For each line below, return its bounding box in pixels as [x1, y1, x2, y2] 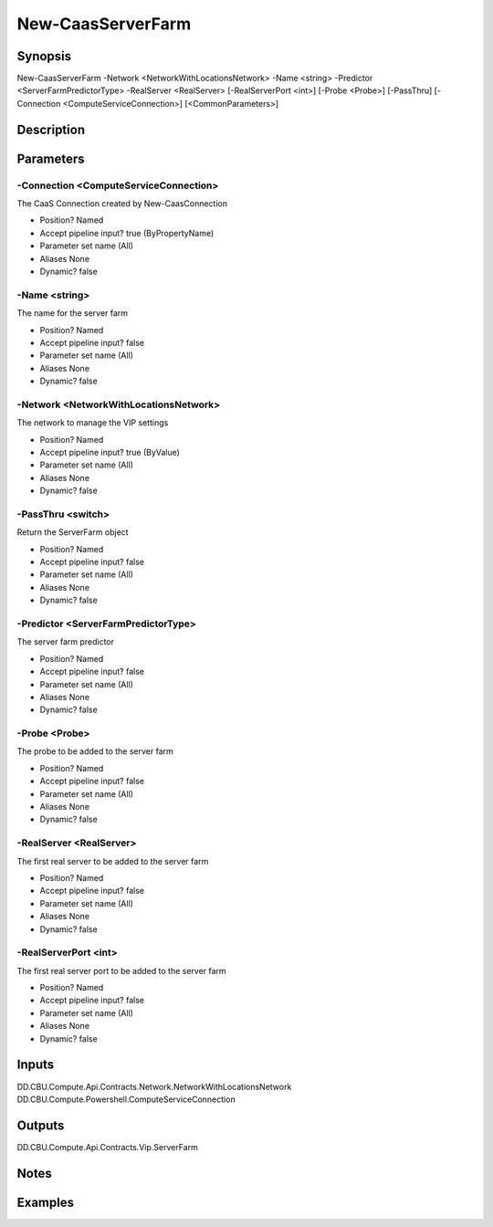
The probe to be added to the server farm [16, 746, 173, 757]
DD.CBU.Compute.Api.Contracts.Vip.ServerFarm [16, 1141, 198, 1152]
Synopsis [16, 48, 72, 64]
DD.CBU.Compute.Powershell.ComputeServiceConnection [16, 1094, 236, 1105]
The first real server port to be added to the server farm [16, 965, 227, 976]
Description [16, 121, 86, 137]
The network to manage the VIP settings [16, 417, 169, 428]
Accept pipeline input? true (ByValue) [39, 446, 180, 457]
